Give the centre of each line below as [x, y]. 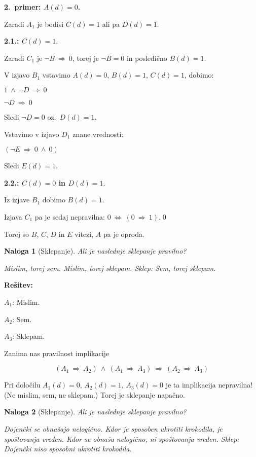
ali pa [111, 24]
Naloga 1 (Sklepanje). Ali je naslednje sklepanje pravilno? [95, 251]
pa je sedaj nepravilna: [70, 216]
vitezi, [84, 234]
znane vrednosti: [98, 134]
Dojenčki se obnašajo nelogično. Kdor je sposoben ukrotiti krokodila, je [113, 429]
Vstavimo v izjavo [32, 134]
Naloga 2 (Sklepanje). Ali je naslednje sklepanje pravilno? [95, 412]
